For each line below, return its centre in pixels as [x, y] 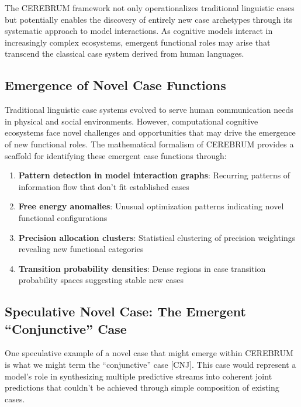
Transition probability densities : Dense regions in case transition [142, 268]
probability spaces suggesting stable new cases [101, 280]
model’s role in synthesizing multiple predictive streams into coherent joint [139, 376]
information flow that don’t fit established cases [104, 186]
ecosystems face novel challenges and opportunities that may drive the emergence [150, 132]
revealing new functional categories [81, 249]
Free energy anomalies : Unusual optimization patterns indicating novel [151, 206]
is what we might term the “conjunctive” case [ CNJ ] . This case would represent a [150, 365]
